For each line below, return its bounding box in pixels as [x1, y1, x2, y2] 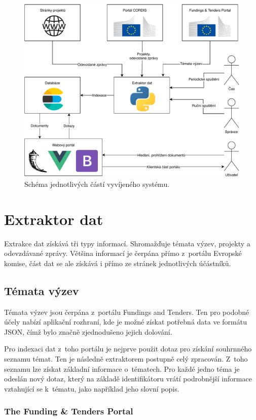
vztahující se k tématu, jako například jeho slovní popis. [4, 383, 179, 394]
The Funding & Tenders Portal [4, 405, 133, 417]
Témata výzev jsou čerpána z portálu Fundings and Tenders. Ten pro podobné [4, 306, 249, 317]
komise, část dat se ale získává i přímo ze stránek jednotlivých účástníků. [4, 257, 231, 268]
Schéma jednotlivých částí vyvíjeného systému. [24, 178, 170, 189]
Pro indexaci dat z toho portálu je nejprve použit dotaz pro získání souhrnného [4, 343, 252, 354]
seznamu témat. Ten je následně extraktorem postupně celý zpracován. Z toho [4, 353, 248, 364]
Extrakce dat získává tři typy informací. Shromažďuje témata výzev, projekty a [4, 238, 250, 248]
